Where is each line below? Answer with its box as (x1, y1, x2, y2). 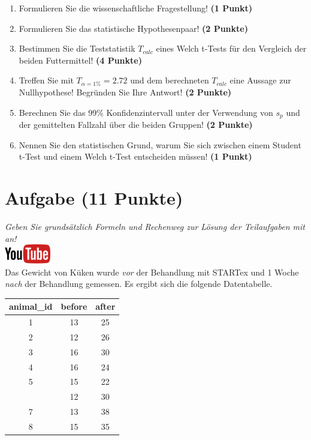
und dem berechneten (130, 74, 209, 86)
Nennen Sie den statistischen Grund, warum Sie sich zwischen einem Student (19, 138, 301, 151)
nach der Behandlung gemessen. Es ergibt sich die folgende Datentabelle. (5, 277, 273, 290)
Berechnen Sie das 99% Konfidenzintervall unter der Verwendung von (19, 106, 273, 118)
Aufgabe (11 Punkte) (5, 185, 183, 209)
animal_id (9, 300, 53, 313)
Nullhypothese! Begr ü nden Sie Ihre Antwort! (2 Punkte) (19, 85, 232, 98)
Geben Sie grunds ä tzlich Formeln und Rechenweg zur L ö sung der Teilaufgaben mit (5, 220, 305, 232)
